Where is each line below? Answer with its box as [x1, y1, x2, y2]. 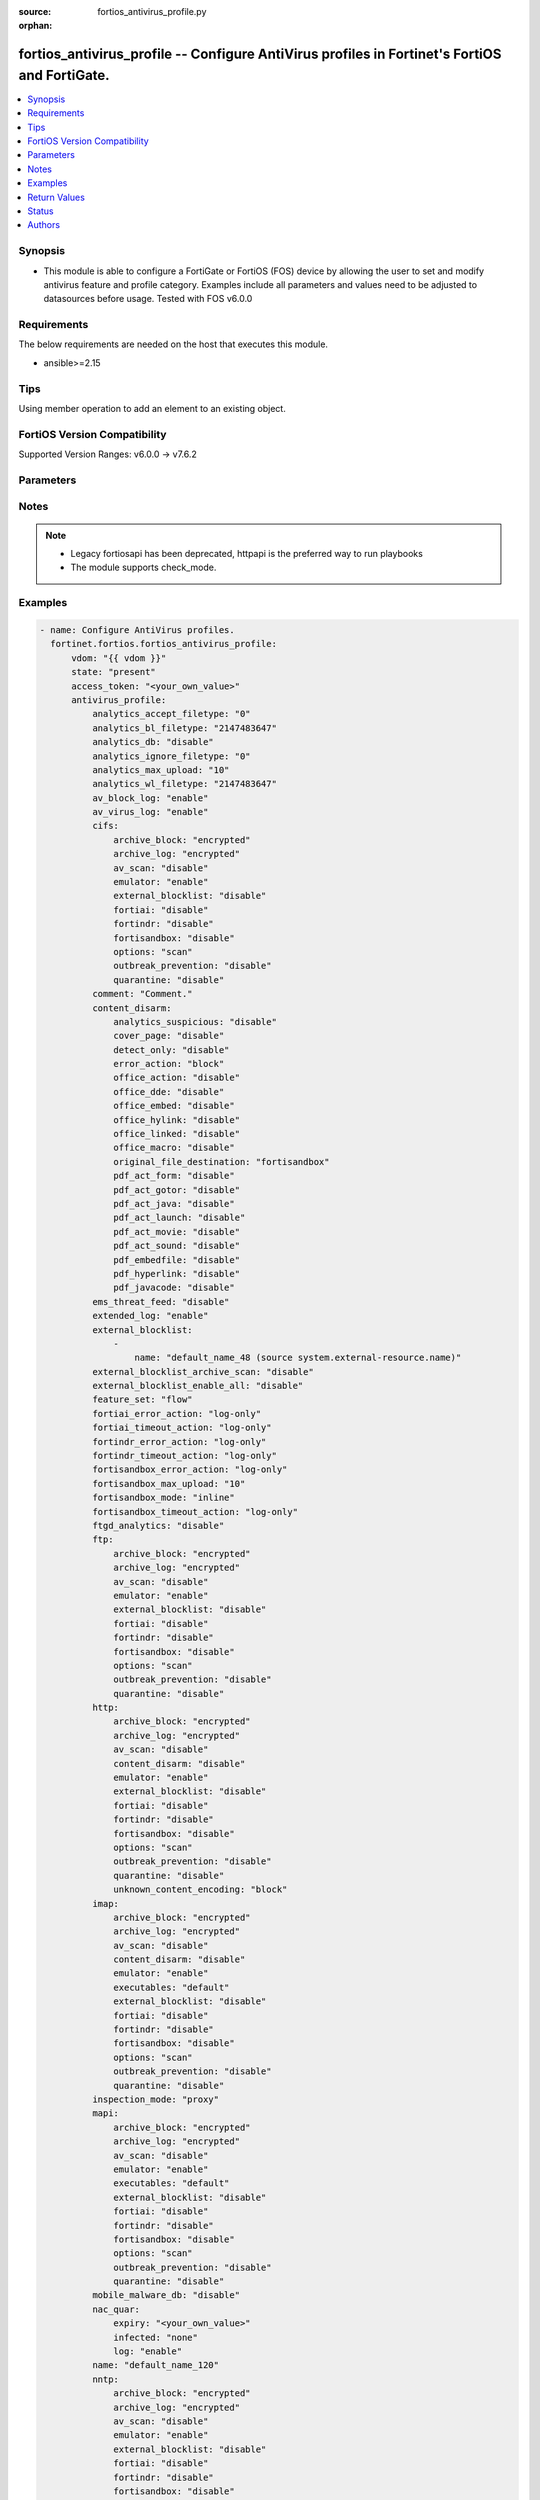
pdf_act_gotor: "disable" [113, 1184, 240, 1195]
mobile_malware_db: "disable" [91, 2290, 240, 2301]
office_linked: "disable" [113, 1128, 240, 1140]
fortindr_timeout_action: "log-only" [91, 1450, 277, 1462]
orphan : [18, 20, 53, 32]
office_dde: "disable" [113, 1086, 225, 1097]
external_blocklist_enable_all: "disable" [91, 1380, 304, 1392]
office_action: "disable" [113, 1072, 240, 1084]
